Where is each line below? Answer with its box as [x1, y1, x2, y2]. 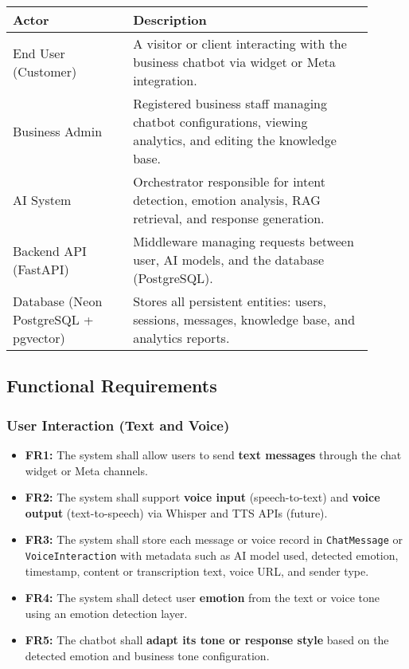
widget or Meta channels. [25, 462, 148, 478]
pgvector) [13, 329, 65, 347]
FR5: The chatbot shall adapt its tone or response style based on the [25, 632, 389, 648]
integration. [133, 71, 197, 89]
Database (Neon [13, 292, 103, 310]
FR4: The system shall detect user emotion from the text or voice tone [25, 589, 380, 606]
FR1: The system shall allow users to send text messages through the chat [25, 447, 402, 462]
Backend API [13, 241, 87, 260]
